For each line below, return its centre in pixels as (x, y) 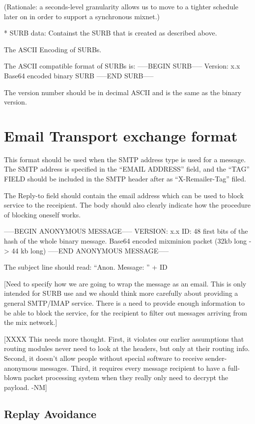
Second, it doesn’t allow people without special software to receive (104, 358)
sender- (216, 358)
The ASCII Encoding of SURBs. (53, 49)
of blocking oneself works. (42, 214)
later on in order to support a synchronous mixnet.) (82, 16)
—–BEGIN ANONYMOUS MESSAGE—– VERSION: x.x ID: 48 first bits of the (126, 231)
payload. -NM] (26, 387)
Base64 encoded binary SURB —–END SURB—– (79, 75)
